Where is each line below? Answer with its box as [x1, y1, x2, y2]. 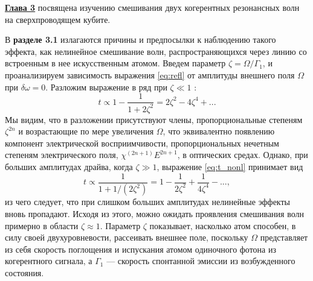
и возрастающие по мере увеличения [18, 125, 154, 137]
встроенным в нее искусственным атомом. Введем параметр [5, 57, 226, 69]
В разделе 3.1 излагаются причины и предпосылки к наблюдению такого [5, 33, 276, 46]
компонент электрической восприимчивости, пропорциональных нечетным [5, 136, 279, 149]
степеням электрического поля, [5, 148, 118, 161]
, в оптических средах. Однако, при [177, 148, 308, 161]
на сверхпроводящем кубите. [5, 13, 111, 25]
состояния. [5, 267, 44, 279]
